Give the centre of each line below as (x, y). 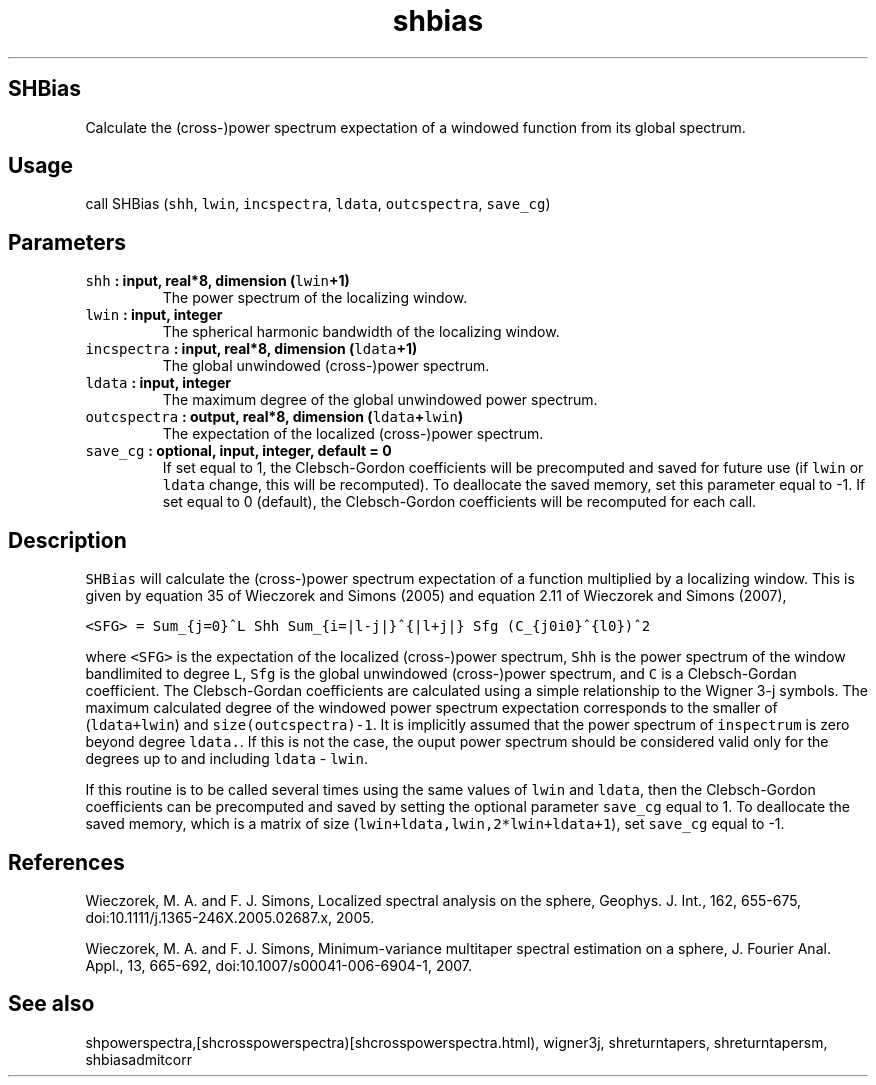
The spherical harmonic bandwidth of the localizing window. (361, 332)
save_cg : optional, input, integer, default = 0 (238, 451)
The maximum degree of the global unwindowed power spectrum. (380, 400)
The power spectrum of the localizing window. (315, 298)
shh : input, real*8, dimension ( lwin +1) (217, 281)
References (66, 862)
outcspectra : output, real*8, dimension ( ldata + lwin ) (274, 417)
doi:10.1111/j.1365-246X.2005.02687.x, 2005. (230, 917)
